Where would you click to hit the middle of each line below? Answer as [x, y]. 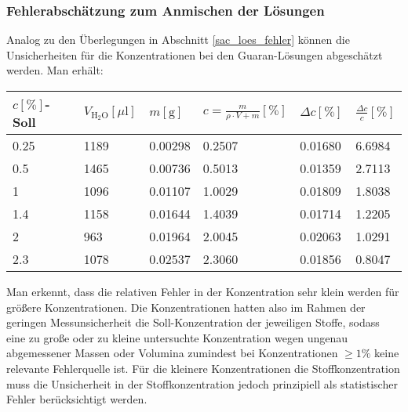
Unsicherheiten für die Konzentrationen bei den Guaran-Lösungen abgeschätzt [195, 54]
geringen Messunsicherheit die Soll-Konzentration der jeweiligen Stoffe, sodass [193, 322]
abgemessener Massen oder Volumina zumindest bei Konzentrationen [172, 353]
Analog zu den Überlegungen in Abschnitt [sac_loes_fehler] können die [178, 40]
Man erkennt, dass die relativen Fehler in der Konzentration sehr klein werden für [203, 291]
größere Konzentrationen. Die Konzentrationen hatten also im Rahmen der [186, 307]
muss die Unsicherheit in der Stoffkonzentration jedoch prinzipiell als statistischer [202, 383]
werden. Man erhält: [55, 70]
